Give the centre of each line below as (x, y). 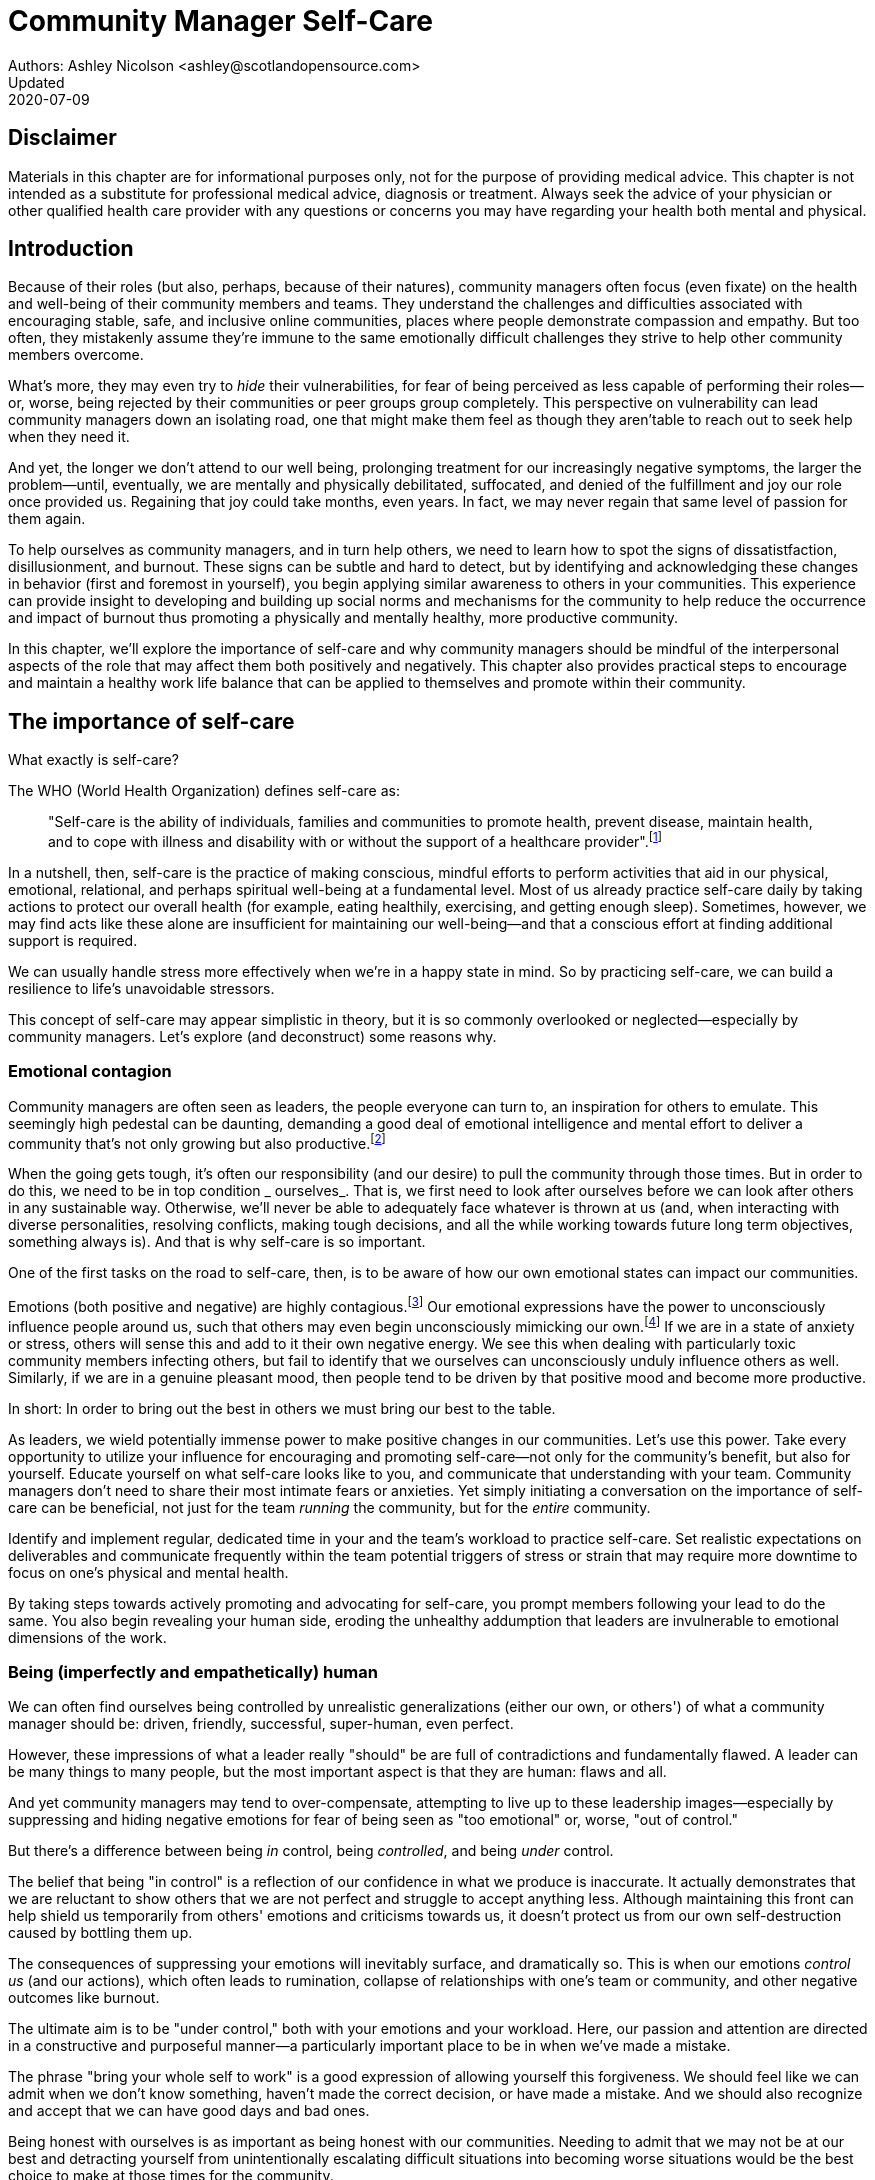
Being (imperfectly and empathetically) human (193, 1672)
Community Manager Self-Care (220, 21)
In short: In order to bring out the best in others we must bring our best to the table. (282, 1408)
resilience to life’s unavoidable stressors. (141, 988)
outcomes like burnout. (84, 1998)
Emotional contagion (90, 1071)
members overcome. (76, 355)
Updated (36, 82)
